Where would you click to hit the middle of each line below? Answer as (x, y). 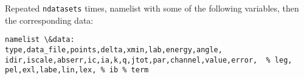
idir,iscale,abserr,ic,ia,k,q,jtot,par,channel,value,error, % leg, (149, 60)
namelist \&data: (40, 40)
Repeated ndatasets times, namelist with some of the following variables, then (152, 8)
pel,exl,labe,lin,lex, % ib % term (77, 70)
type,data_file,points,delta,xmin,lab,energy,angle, (114, 50)
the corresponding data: (49, 20)
